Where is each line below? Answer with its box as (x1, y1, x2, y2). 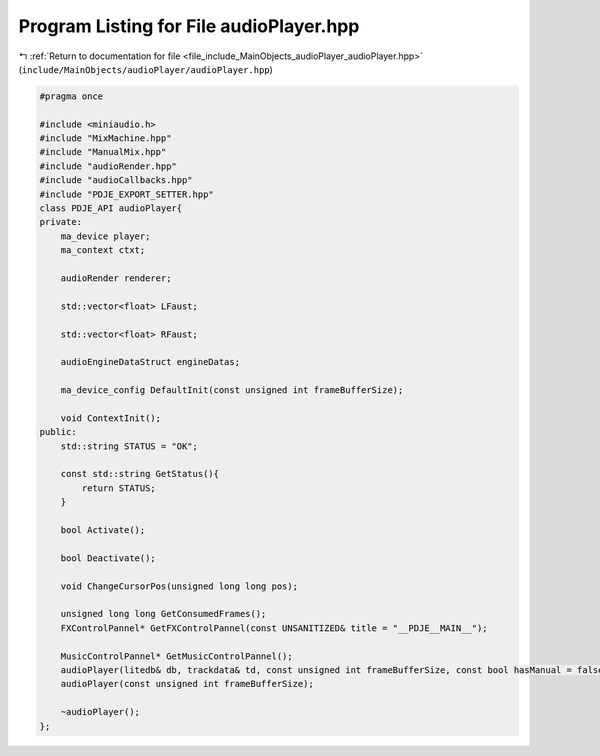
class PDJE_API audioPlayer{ (39, 203, 183, 214)
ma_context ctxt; (60, 245, 146, 256)
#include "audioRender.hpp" (39, 160, 177, 172)
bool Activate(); (60, 525, 146, 536)
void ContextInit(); (60, 412, 162, 424)
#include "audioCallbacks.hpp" (39, 175, 194, 186)
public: (39, 426, 77, 438)
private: (39, 216, 83, 228)
